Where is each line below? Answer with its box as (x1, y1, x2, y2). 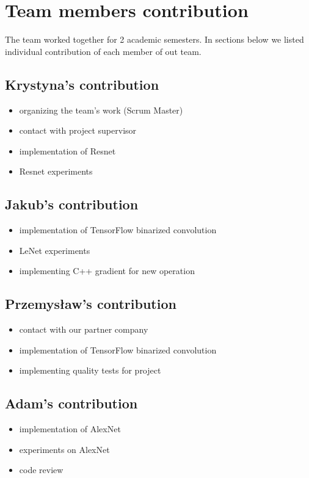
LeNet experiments (19, 244, 90, 256)
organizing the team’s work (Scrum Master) (19, 103, 183, 116)
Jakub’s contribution (5, 195, 139, 214)
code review (19, 463, 64, 476)
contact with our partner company (19, 323, 148, 336)
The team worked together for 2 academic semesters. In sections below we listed (5, 33, 304, 46)
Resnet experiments (19, 165, 93, 178)
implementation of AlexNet (19, 422, 121, 435)
